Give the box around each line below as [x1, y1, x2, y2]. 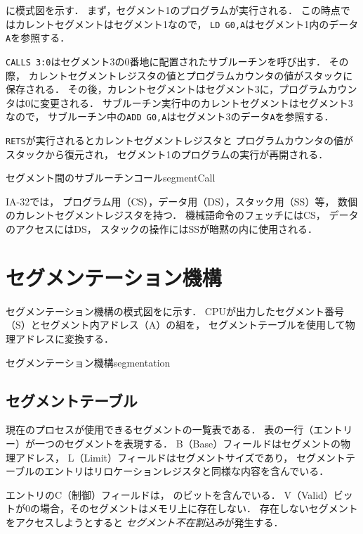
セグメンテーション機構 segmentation [6, 355, 171, 369]
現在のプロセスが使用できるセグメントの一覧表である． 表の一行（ [6, 422, 314, 437]
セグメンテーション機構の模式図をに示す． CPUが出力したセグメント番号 [6, 303, 344, 318]
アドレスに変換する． [15, 331, 114, 345]
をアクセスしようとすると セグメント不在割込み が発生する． [6, 514, 284, 529]
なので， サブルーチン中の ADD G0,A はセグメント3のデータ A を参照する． [6, 109, 334, 124]
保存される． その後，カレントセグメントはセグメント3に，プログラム [6, 82, 328, 96]
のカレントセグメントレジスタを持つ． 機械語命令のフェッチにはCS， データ [6, 208, 359, 222]
